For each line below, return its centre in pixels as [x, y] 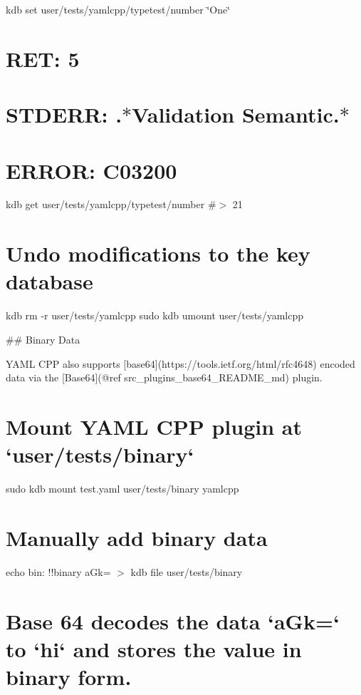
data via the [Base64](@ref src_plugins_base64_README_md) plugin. [164, 377]
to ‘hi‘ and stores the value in [154, 648]
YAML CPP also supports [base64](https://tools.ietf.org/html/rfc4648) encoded [180, 363]
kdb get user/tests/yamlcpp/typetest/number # [111, 204]
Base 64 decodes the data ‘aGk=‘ [173, 621]
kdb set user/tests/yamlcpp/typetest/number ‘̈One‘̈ [118, 9]
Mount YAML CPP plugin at [154, 426]
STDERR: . [64, 114]
